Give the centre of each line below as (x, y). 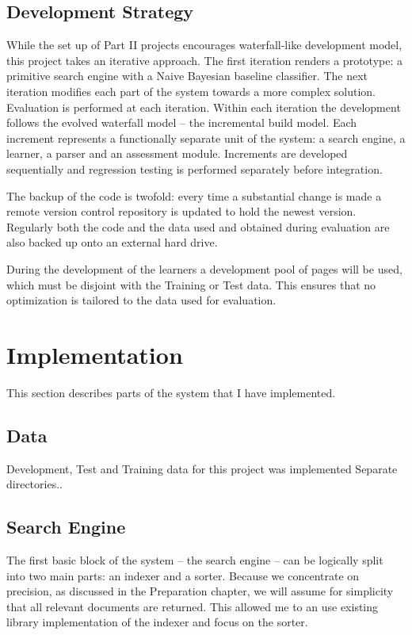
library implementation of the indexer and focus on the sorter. (157, 622)
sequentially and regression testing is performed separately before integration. (195, 168)
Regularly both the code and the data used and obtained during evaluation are (198, 226)
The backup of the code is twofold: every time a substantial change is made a (194, 195)
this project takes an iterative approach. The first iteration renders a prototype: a (204, 60)
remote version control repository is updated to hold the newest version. (181, 211)
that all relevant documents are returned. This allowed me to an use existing (193, 606)
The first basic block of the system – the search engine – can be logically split (195, 560)
